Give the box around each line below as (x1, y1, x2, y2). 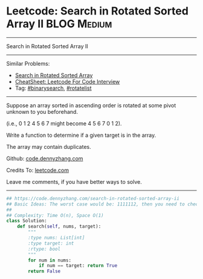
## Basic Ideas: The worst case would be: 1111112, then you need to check (6, 201, 201, 207)
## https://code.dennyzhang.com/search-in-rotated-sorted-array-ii (6, 195, 180, 201)
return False (28, 268, 61, 275)
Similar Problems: (6, 60, 50, 67)
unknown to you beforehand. (6, 108, 79, 115)
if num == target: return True (38, 263, 118, 269)
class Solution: (6, 218, 47, 224)
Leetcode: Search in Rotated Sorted (6, 4, 189, 18)
